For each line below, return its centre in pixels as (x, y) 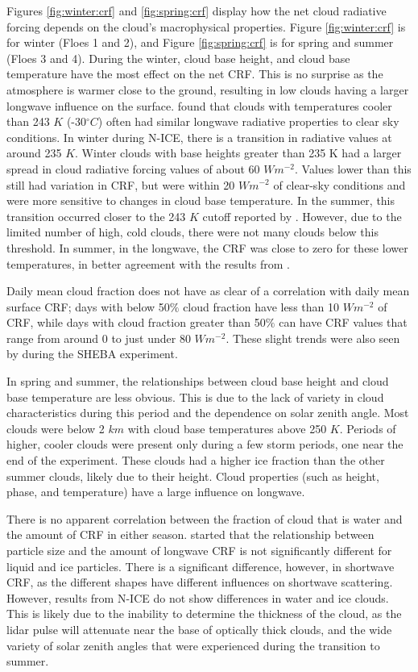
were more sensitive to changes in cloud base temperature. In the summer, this (201, 200)
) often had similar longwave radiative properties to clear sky (248, 121)
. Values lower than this (353, 168)
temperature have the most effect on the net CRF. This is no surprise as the (195, 74)
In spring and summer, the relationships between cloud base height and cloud (198, 381)
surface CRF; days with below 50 (88, 306)
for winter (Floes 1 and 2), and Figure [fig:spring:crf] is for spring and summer (200, 42)
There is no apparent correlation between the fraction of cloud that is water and (205, 518)
